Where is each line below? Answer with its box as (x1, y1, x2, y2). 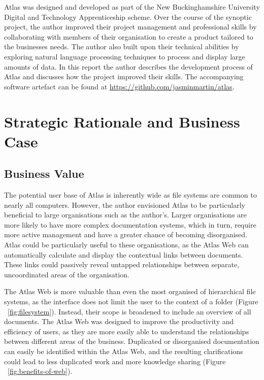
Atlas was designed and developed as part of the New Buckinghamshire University (4, 2, 260, 12)
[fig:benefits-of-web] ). (8, 366, 73, 376)
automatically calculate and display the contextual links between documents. (4, 249, 243, 260)
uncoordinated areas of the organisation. (4, 269, 129, 279)
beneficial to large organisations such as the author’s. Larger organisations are (4, 209, 247, 220)
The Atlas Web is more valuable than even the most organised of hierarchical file (4, 286, 256, 297)
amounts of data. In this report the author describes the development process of (4, 61, 253, 72)
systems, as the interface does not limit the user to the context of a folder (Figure (4, 296, 258, 307)
